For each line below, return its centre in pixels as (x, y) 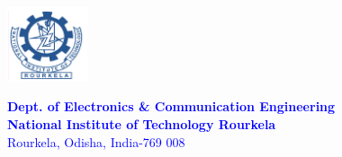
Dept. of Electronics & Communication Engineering (171, 106)
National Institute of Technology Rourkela (142, 123)
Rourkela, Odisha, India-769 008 (96, 141)
